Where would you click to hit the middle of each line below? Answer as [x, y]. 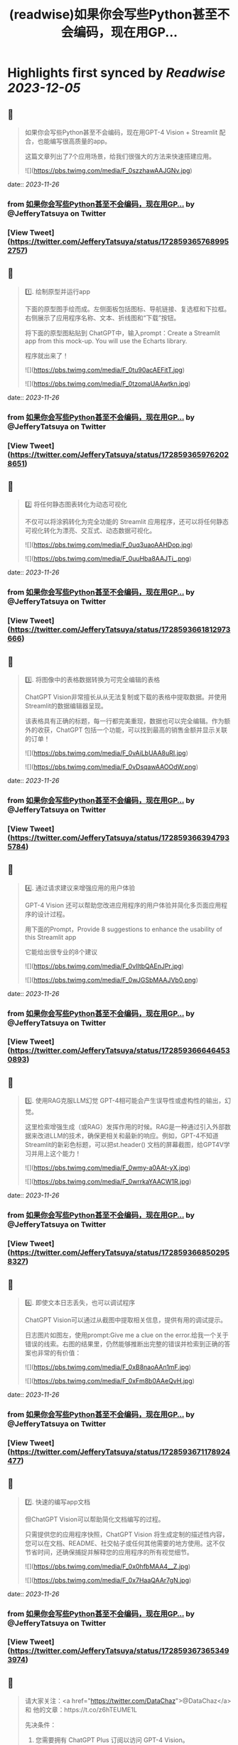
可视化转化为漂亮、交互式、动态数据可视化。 [90, 530]
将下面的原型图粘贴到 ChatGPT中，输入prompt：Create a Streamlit [122, 332]
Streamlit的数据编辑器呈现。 [66, 706]
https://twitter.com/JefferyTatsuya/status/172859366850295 [120, 1252]
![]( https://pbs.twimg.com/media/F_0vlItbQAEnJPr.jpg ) [104, 966]
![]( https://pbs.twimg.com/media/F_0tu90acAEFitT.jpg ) [105, 370]
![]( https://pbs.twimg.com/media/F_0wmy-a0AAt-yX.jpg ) [108, 1168]
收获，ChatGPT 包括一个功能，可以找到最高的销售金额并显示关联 [132, 730]
